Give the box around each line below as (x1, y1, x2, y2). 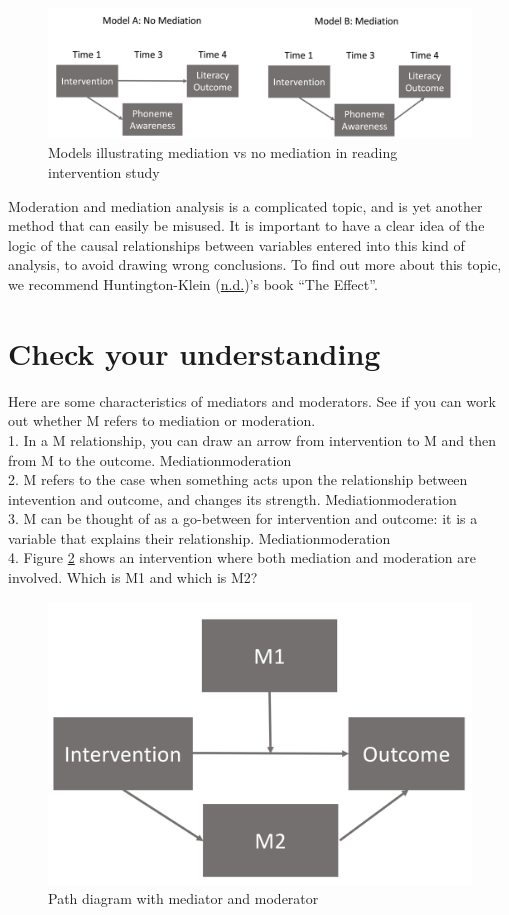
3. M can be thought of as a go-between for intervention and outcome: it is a (8, 508, 478, 529)
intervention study (48, 162, 160, 183)
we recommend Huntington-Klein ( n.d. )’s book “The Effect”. (8, 274, 378, 294)
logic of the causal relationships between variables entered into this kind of (8, 234, 465, 255)
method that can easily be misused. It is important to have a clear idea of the (8, 215, 485, 236)
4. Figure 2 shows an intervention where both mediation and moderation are (8, 547, 477, 568)
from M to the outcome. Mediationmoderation (8, 449, 292, 470)
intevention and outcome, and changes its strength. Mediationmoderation (8, 488, 457, 509)
